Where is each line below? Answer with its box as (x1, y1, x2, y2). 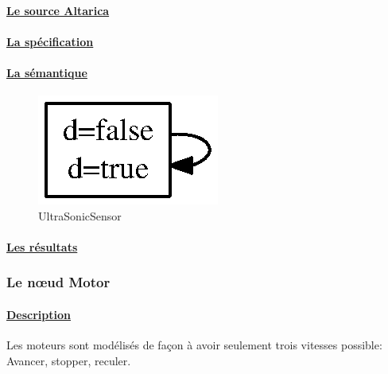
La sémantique (6, 64, 87, 80)
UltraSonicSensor (38, 207, 122, 224)
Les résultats (6, 238, 78, 255)
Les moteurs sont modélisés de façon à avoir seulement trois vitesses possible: (6, 337, 382, 353)
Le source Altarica (6, 2, 110, 18)
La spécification (6, 33, 94, 49)
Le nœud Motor (6, 272, 111, 292)
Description (6, 306, 72, 322)
